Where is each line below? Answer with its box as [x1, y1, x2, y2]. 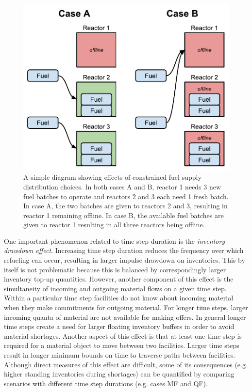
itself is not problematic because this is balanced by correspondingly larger [4, 264, 226, 274]
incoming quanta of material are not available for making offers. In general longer [4, 312, 246, 322]
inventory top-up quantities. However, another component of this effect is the [4, 274, 234, 284]
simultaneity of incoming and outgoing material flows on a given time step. [4, 283, 227, 293]
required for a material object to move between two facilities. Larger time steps [4, 340, 239, 350]
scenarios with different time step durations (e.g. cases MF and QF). [4, 378, 208, 388]
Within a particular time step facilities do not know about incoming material [4, 293, 234, 303]
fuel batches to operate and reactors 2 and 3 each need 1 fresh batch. [23, 191, 229, 201]
